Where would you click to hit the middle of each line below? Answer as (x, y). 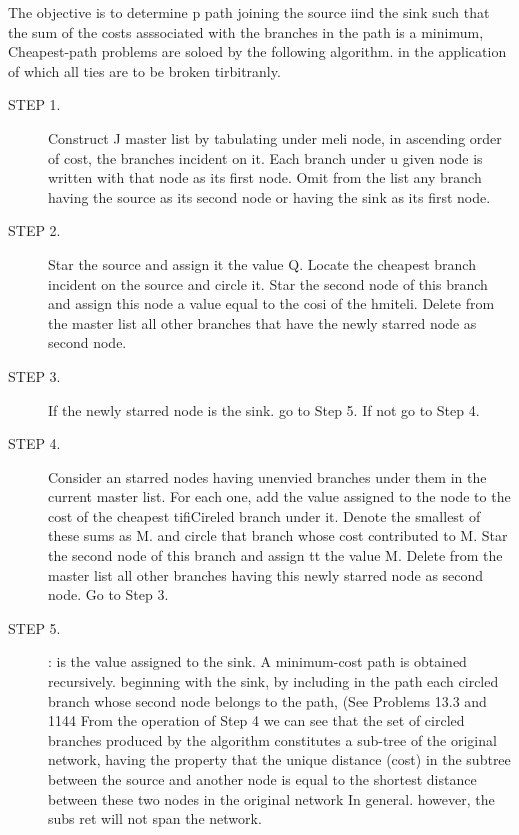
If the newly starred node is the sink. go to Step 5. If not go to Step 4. (264, 409)
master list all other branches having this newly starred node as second (266, 574)
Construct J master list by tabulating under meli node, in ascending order (275, 137)
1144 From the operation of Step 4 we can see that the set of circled (256, 720)
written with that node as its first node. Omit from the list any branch (265, 177)
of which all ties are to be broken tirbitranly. (144, 70)
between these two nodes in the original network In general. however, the (271, 798)
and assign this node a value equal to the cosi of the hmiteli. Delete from (271, 303)
